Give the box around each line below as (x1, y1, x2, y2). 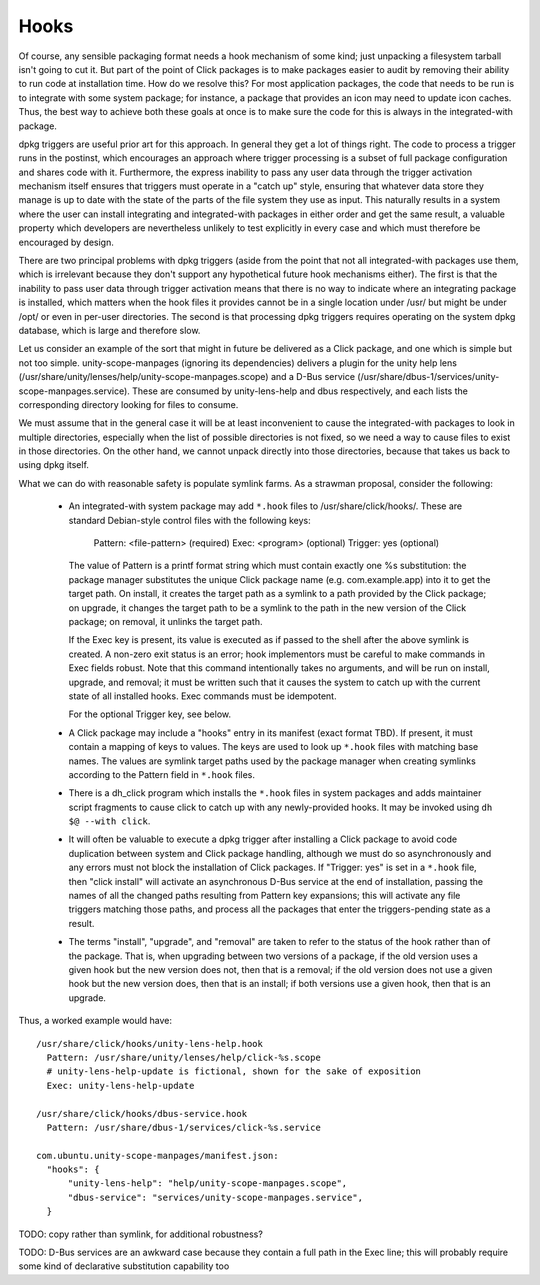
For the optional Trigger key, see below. (68, 708, 232, 720)
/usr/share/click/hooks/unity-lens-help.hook (36, 1038, 264, 1049)
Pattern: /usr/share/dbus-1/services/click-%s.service (46, 1121, 322, 1133)
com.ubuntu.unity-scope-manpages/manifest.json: (36, 1150, 279, 1161)
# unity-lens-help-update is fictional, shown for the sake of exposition (46, 1066, 422, 1077)
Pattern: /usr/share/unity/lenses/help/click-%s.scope (46, 1051, 322, 1063)
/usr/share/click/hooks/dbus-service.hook (36, 1108, 248, 1119)
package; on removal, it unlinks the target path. (68, 616, 263, 627)
